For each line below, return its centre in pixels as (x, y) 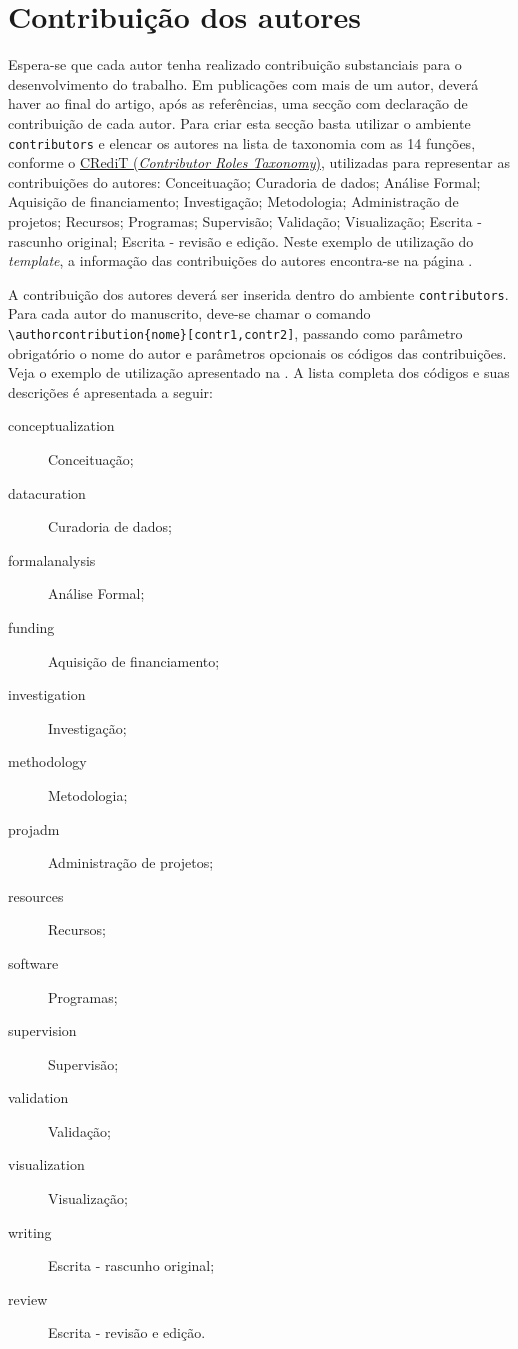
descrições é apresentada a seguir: (110, 391)
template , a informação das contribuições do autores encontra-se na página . (240, 260)
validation (38, 1097)
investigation (47, 694)
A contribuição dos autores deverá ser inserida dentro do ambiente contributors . (258, 293)
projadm (34, 828)
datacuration (47, 492)
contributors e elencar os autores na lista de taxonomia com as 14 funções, (242, 142)
